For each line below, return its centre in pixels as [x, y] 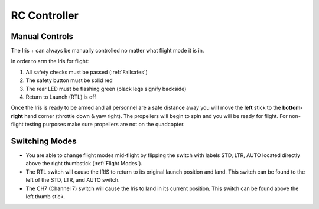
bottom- [293, 108]
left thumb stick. [45, 197]
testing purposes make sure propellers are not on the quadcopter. [105, 125]
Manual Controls [42, 36]
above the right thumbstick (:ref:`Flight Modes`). [84, 164]
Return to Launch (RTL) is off [61, 97]
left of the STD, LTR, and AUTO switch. [73, 180]
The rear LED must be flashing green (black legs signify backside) [106, 89]
